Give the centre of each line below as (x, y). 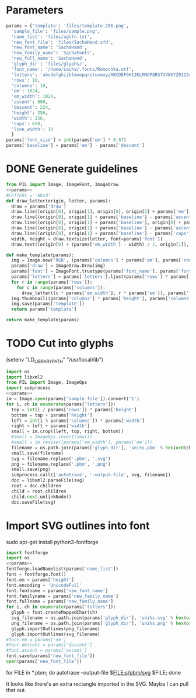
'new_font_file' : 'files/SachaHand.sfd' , (62, 42)
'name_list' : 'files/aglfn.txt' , (52, 37)
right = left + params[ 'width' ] (51, 426)
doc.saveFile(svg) (34, 502)
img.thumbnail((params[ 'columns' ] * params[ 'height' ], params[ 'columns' (101, 298)
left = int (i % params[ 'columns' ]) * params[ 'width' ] (78, 421)
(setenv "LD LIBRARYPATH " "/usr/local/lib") (55, 360)
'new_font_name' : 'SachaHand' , (49, 47)
